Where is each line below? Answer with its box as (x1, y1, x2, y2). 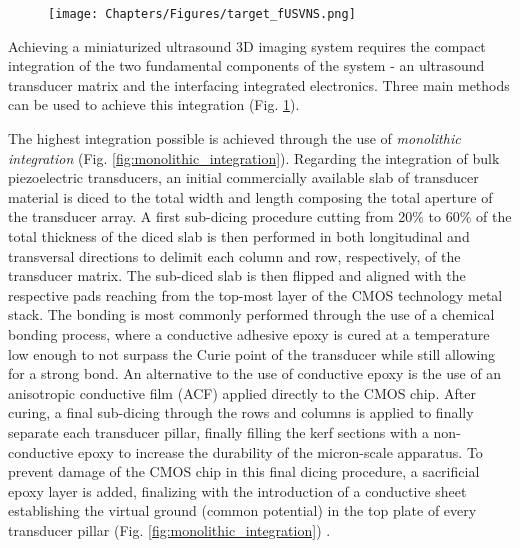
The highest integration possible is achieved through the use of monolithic (8, 128, 461, 149)
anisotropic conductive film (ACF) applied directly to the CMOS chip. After (8, 382, 476, 403)
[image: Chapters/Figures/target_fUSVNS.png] (48, 7, 356, 21)
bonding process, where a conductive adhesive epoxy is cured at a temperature (8, 323, 490, 344)
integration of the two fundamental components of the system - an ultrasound (8, 55, 485, 76)
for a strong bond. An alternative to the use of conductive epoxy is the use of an (8, 363, 502, 384)
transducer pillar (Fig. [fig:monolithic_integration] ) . (8, 519, 331, 540)
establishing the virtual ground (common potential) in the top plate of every (8, 500, 477, 521)
